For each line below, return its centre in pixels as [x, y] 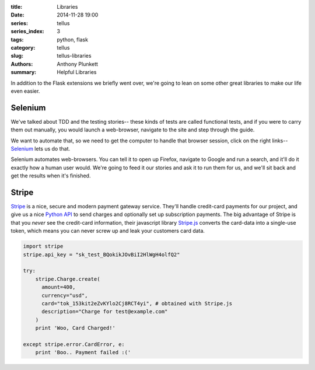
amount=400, [59, 287]
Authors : [22, 64]
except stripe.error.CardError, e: [74, 344]
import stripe [43, 246]
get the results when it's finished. [51, 176]
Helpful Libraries [77, 72]
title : [17, 7]
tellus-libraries [74, 56]
